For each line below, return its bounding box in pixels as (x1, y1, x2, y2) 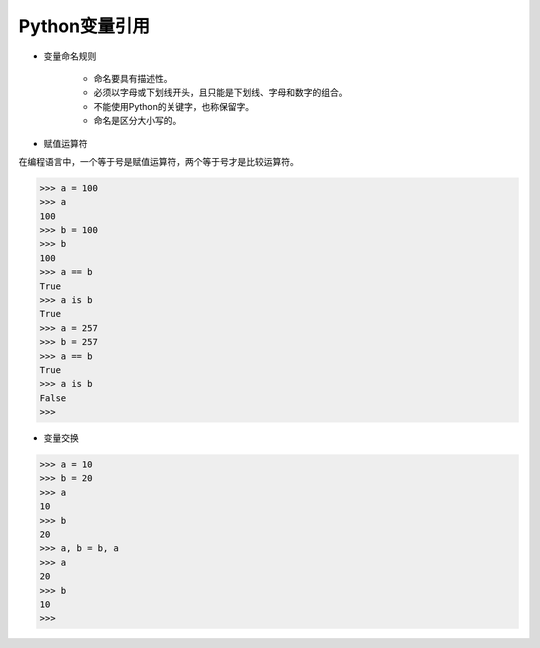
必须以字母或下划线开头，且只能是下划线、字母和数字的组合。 (93, 86, 348, 99)
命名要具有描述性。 (93, 72, 173, 84)
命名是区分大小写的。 (93, 115, 182, 127)
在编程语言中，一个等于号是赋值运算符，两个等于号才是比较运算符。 (18, 155, 299, 167)
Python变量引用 (18, 15, 150, 37)
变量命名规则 (43, 50, 97, 62)
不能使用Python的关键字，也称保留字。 (93, 100, 255, 112)
